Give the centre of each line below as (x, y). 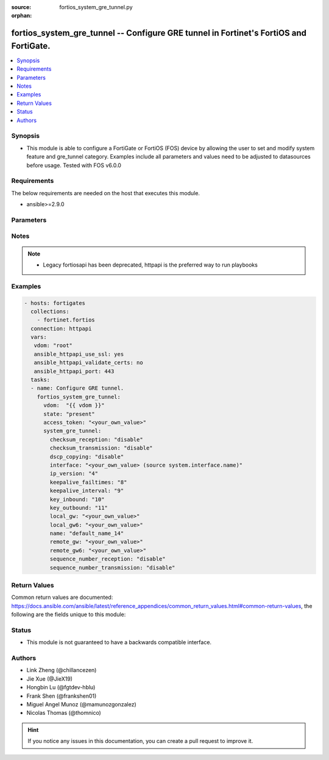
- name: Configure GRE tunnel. (77, 388)
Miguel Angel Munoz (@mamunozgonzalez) (81, 704)
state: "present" (69, 414)
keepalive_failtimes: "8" (88, 482)
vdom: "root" (53, 346)
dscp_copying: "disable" (87, 457)
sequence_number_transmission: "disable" (112, 568)
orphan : (22, 16)
